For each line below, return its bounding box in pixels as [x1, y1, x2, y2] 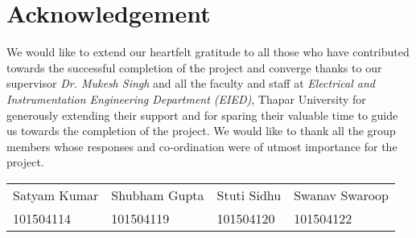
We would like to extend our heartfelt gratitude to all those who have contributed [6, 43, 410, 60]
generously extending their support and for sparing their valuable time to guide [6, 106, 398, 123]
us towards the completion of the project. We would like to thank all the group [6, 122, 396, 139]
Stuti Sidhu [216, 185, 282, 204]
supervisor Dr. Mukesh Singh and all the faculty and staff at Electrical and [6, 75, 376, 92]
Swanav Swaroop [294, 185, 389, 204]
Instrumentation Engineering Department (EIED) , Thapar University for [6, 90, 366, 107]
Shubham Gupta [111, 185, 204, 204]
